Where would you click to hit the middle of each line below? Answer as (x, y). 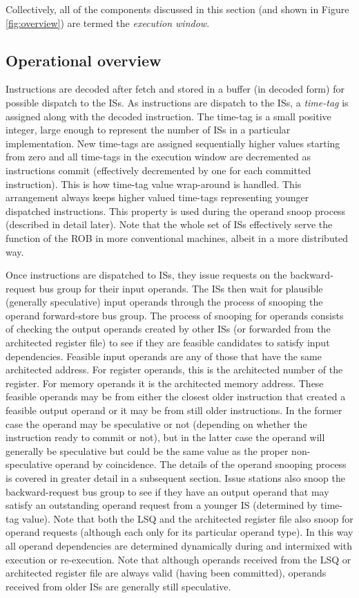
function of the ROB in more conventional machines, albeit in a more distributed (177, 237)
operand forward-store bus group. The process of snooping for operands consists (175, 315)
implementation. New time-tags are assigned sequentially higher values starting (173, 143)
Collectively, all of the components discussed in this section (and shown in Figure (177, 9)
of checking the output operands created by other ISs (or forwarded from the (168, 329)
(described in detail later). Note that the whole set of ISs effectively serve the (169, 224)
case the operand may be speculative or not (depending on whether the (156, 423)
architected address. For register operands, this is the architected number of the (174, 370)
